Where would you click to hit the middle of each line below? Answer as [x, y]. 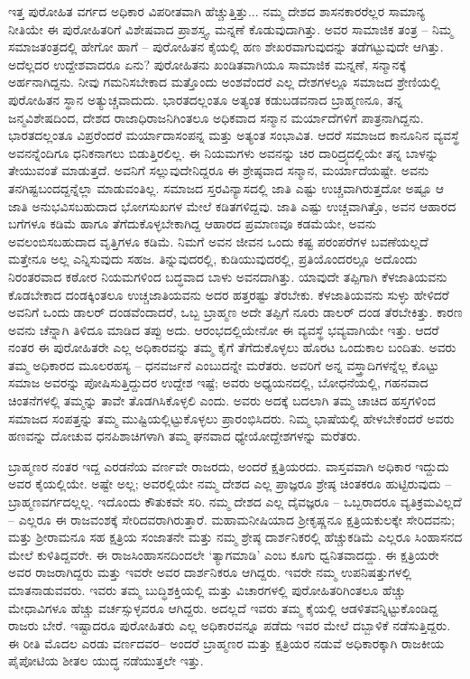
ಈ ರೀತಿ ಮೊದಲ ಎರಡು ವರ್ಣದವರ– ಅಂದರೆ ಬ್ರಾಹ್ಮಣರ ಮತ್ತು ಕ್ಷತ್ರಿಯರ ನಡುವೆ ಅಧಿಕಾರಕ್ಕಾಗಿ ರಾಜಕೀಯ [226, 642]
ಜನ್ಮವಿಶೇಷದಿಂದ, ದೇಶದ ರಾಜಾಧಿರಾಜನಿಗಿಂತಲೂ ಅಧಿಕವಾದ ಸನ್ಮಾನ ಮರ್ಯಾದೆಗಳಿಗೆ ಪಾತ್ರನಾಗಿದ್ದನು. [216, 117]
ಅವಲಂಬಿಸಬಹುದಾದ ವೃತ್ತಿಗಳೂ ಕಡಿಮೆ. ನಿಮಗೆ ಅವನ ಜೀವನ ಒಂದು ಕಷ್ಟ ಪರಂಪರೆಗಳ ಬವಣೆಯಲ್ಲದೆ [218, 241]
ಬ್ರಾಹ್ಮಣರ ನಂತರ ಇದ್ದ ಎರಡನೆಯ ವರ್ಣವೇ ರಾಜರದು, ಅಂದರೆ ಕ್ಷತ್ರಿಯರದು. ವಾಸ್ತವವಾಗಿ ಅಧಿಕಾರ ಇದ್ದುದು [229, 465]
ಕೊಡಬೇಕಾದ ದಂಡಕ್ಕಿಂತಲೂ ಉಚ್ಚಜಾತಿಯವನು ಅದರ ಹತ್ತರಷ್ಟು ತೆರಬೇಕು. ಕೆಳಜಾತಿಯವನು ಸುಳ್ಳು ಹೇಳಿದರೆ [229, 294]
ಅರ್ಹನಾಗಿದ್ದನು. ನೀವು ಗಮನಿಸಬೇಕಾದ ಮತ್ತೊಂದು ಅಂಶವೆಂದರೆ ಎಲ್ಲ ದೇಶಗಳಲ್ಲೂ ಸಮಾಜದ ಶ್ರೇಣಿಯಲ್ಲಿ [224, 82]
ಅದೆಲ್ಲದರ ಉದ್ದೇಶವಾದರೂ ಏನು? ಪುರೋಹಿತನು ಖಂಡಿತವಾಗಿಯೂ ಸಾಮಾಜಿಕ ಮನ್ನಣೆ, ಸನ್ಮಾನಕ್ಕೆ [207, 64]
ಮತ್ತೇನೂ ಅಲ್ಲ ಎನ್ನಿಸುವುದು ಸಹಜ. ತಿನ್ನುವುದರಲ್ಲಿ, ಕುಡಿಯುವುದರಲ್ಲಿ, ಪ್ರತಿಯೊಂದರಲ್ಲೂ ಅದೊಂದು [213, 259]
